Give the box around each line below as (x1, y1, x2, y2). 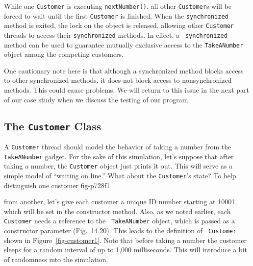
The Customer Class (4, 118, 101, 133)
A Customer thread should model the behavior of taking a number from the (4, 142, 231, 152)
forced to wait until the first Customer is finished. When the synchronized (4, 10, 228, 21)
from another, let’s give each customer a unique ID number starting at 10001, (4, 196, 237, 207)
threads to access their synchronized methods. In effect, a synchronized (4, 29, 228, 40)
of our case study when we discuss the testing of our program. (4, 94, 190, 104)
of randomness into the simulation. (4, 254, 108, 264)
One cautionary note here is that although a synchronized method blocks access (4, 65, 244, 75)
